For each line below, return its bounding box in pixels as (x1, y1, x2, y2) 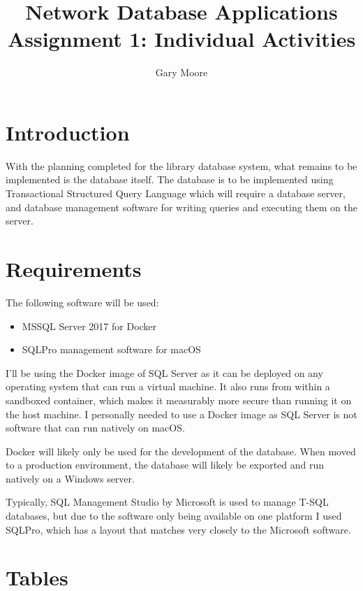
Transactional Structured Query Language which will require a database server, (6, 186, 346, 201)
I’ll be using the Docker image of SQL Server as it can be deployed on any (6, 365, 323, 380)
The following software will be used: (6, 294, 159, 309)
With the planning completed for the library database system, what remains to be (6, 158, 357, 173)
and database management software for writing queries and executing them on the (6, 199, 357, 214)
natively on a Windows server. (6, 471, 135, 485)
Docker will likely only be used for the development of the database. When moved (6, 443, 356, 458)
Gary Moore (155, 65, 208, 80)
